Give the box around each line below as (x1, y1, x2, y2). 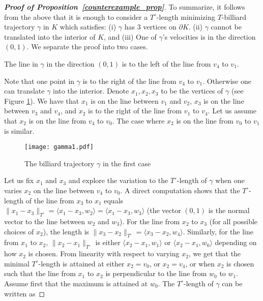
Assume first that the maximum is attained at (4, 278, 148, 288)
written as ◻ (4, 288, 45, 298)
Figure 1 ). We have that (4, 95, 79, 106)
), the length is (43, 226, 90, 236)
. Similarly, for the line (183, 226, 253, 236)
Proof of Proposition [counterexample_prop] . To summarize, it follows (4, 2, 245, 12)
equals (104, 195, 124, 205)
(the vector (147, 205, 181, 216)
